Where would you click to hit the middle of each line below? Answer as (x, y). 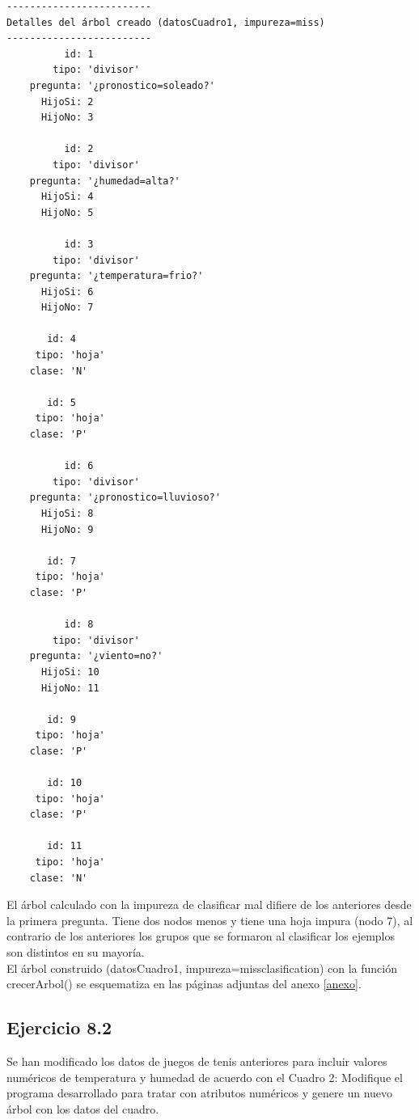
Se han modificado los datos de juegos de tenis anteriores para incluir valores (197, 1061)
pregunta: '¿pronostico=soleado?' (122, 85)
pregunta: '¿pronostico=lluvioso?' (125, 498)
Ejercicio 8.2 (59, 1027)
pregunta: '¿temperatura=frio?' (116, 276)
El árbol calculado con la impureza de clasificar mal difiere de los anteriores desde (209, 904)
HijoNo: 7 (67, 308)
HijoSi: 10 (70, 672)
